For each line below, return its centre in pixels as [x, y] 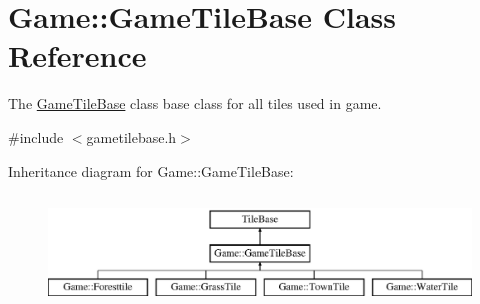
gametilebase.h [131, 136]
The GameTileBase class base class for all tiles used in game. [195, 103]
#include [36, 136]
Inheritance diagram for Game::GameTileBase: [151, 170]
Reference [77, 55]
